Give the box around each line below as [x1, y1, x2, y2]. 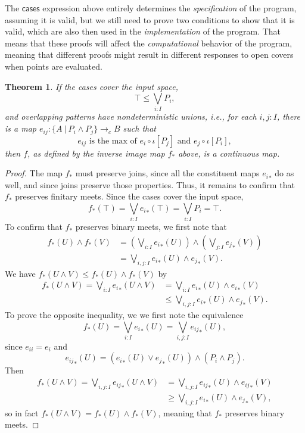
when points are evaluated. [5, 60, 102, 72]
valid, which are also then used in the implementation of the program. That [5, 25, 281, 38]
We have [5, 267, 36, 279]
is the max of [89, 136, 137, 145]
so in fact [5, 406, 39, 419]
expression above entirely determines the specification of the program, [42, 2, 297, 14]
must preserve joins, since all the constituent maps [75, 167, 260, 179]
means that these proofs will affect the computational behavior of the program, [5, 36, 292, 49]
